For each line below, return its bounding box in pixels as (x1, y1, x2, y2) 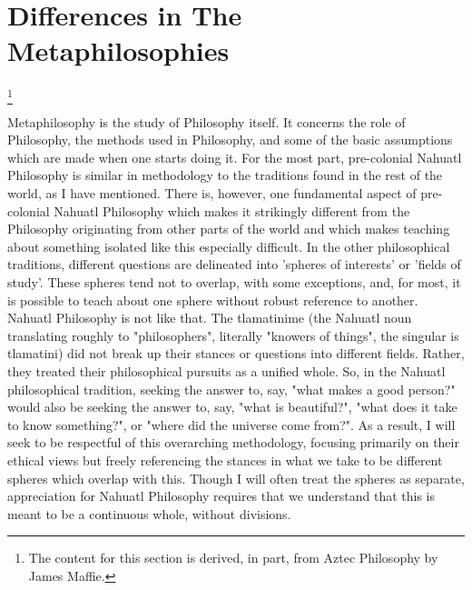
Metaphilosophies (7, 32, 230, 69)
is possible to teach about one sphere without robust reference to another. (7, 290, 418, 309)
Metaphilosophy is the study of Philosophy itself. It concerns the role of (7, 112, 406, 131)
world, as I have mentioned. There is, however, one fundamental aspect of (7, 184, 417, 203)
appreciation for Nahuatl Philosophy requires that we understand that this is (7, 486, 436, 505)
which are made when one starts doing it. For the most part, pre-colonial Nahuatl (7, 147, 462, 166)
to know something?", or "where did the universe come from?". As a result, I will (7, 415, 456, 434)
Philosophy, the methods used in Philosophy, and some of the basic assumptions (7, 130, 453, 149)
